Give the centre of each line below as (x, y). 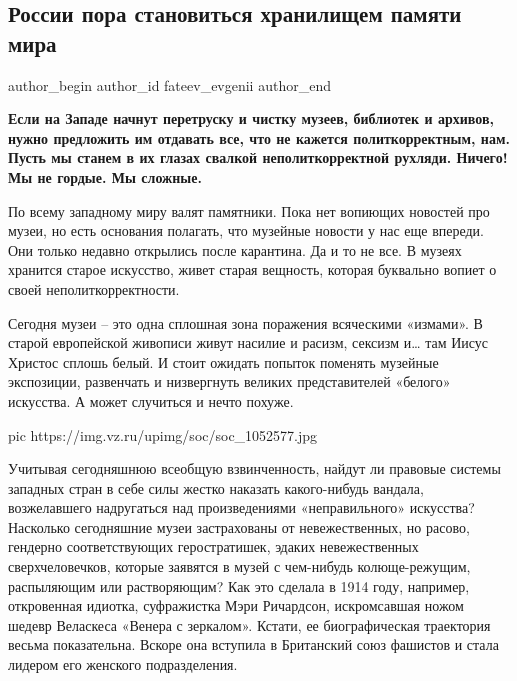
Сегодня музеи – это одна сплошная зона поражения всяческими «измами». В (245, 322)
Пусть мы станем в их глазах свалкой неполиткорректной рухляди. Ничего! (258, 157)
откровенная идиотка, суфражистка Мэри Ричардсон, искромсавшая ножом (236, 605)
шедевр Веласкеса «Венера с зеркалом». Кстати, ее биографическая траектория (249, 624)
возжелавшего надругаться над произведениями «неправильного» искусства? (241, 507)
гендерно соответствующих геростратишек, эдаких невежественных (213, 546)
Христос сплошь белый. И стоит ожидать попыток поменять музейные (223, 361)
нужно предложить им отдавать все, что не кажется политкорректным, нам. (259, 137)
